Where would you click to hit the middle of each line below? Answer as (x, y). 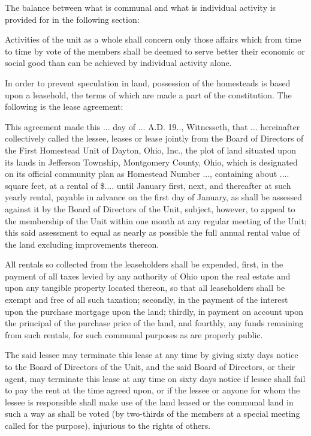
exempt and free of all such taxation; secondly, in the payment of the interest (147, 300)
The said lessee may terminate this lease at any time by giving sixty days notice (152, 355)
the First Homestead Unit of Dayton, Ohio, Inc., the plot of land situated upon (151, 150)
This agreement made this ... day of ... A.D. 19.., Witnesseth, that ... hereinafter (153, 126)
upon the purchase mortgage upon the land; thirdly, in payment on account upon (154, 311)
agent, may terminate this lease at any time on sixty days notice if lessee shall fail (155, 378)
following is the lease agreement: (64, 106)
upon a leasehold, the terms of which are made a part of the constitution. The (148, 94)
